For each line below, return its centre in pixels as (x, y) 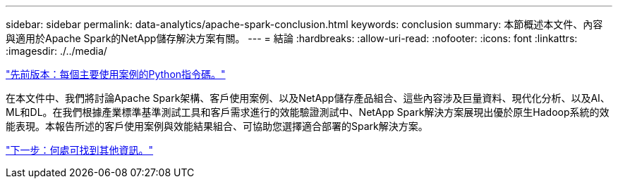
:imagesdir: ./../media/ (56, 51)
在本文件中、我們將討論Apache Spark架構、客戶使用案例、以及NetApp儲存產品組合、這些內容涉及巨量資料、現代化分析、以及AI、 (308, 98)
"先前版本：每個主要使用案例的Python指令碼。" (116, 74)
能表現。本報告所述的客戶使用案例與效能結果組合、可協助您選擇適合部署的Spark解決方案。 (217, 126)
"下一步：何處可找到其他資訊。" (80, 150)
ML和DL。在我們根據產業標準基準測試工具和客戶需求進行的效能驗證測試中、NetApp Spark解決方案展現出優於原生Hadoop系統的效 (308, 112)
